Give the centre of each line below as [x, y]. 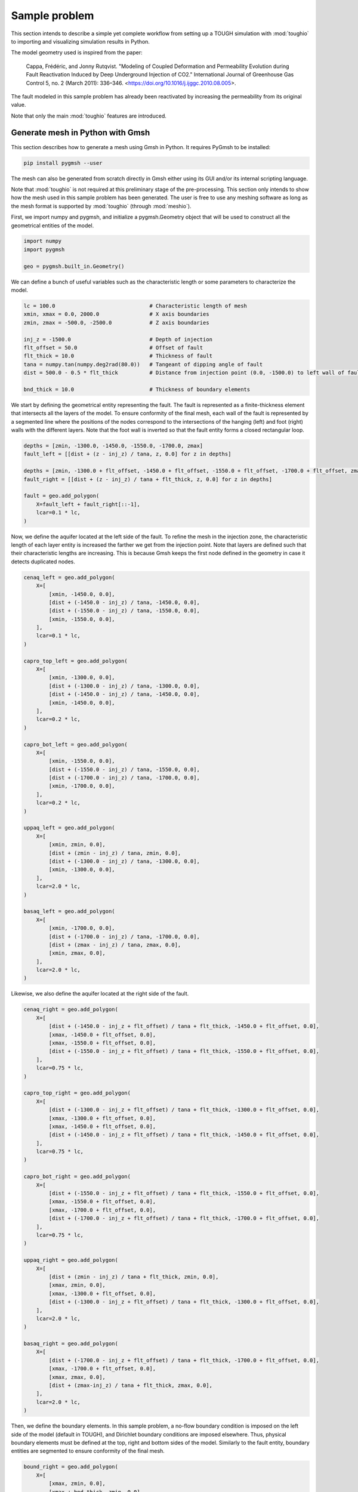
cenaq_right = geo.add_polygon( [71, 1009]
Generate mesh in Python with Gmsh [81, 133]
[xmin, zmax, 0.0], [77, 953]
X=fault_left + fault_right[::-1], [88, 504]
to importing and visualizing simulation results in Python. [81, 41]
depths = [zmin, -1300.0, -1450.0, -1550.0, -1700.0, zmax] [113, 446]
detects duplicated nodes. [43, 562]
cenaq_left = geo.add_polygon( [70, 577]
